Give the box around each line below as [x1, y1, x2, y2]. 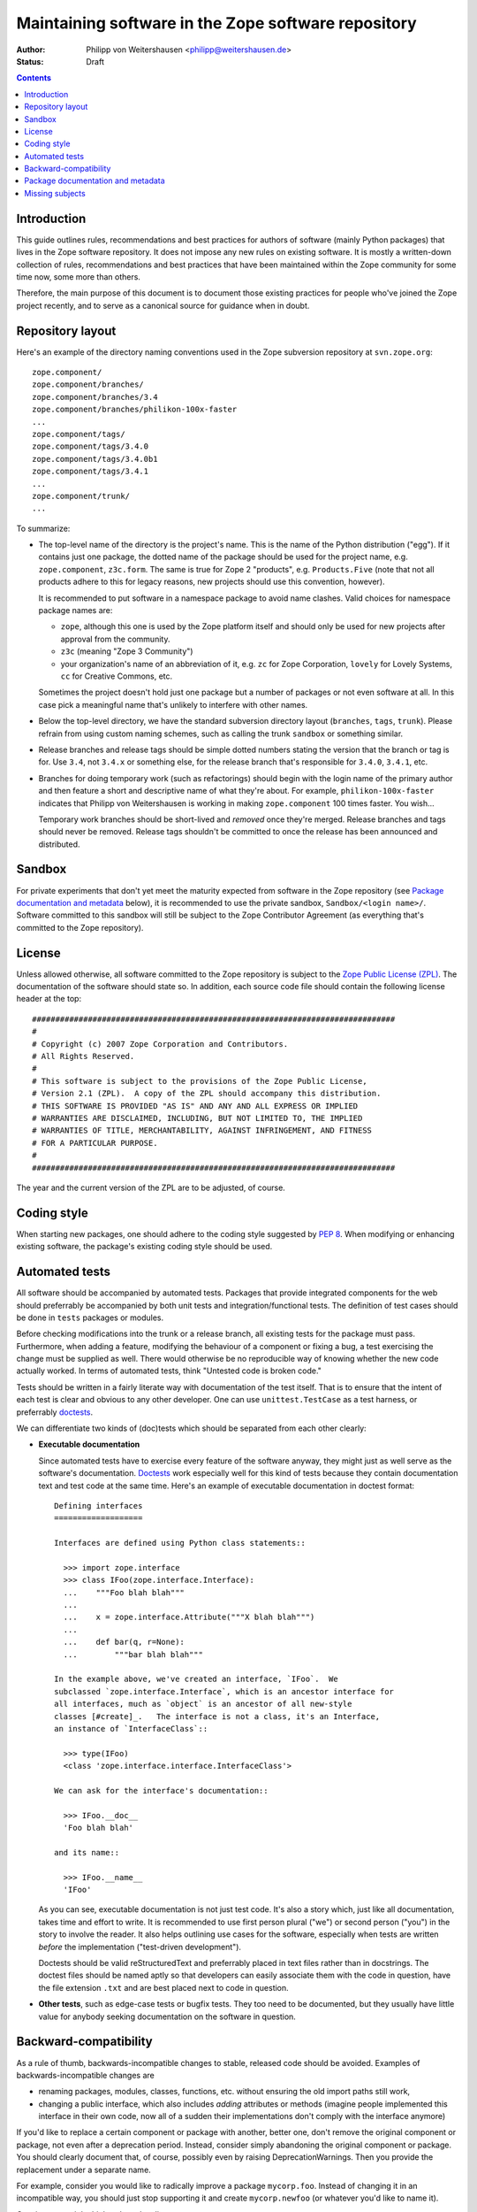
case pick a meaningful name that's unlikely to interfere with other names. [38, 699, 308, 710]
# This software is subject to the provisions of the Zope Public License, [32, 1076, 367, 1086]
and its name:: [54, 1847, 120, 1857]
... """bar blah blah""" [63, 1649, 203, 1659]
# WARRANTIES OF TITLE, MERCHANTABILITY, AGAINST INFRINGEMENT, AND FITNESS [32, 1125, 373, 1136]
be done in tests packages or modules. [16, 1312, 163, 1323]
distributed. [38, 839, 80, 849]
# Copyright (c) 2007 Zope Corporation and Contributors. [32, 1039, 289, 1048]
